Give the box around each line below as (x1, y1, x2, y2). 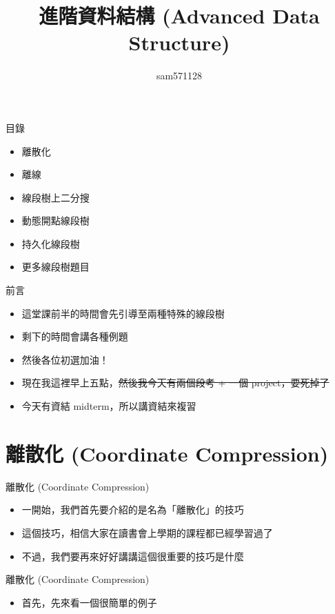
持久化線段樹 (21, 236, 80, 250)
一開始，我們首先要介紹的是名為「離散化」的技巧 (21, 502, 244, 517)
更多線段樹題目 (21, 259, 90, 274)
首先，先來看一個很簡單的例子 (21, 595, 157, 609)
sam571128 (156, 68, 203, 83)
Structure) (128, 28, 230, 57)
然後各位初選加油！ (21, 352, 109, 366)
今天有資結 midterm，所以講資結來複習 (21, 399, 196, 413)
